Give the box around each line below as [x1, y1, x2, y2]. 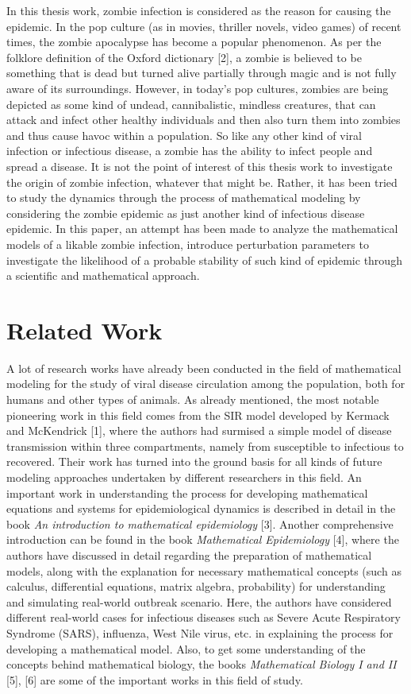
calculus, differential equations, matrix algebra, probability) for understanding [6, 578, 386, 595]
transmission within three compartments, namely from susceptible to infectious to [6, 437, 404, 454]
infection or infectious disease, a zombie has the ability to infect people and [6, 142, 373, 159]
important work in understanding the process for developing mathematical [6, 484, 368, 501]
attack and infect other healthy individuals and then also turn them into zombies [6, 111, 401, 128]
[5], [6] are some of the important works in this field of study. [6, 671, 303, 688]
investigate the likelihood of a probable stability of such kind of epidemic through [6, 251, 402, 268]
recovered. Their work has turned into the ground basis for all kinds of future [6, 453, 382, 470]
